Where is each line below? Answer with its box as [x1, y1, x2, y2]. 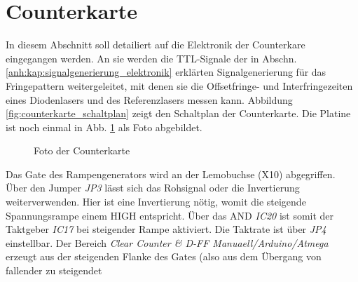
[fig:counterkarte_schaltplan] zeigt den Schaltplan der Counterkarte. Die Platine [6, 106, 351, 121]
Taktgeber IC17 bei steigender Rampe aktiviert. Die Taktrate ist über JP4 [6, 222, 326, 236]
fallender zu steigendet [6, 263, 102, 278]
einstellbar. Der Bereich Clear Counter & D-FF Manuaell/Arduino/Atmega [6, 235, 329, 250]
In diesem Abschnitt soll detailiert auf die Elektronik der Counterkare [6, 37, 305, 52]
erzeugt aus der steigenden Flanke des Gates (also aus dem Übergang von [6, 249, 322, 264]
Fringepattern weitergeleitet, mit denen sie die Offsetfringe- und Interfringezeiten [6, 78, 353, 93]
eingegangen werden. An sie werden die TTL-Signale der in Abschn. [6, 51, 297, 65]
